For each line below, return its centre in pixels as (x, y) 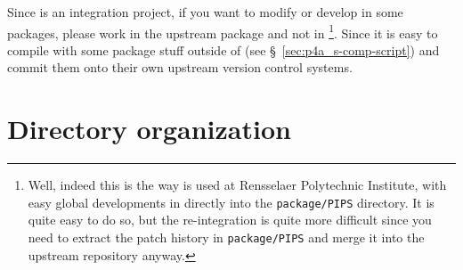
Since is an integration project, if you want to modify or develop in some (205, 12)
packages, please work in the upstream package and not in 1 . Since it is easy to (223, 31)
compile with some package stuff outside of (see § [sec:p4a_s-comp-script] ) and (223, 49)
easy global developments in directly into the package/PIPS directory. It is (231, 202)
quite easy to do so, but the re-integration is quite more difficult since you (230, 220)
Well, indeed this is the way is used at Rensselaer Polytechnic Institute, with (237, 185)
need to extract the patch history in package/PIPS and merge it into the (226, 237)
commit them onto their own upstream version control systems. (180, 67)
